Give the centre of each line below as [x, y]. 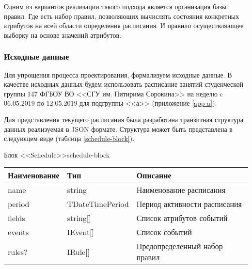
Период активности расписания [189, 204]
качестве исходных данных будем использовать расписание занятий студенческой [124, 84]
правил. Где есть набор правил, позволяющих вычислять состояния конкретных [122, 16]
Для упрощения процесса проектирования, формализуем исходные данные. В [118, 74]
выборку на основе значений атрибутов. [63, 35]
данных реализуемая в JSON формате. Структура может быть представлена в [118, 129]
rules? [18, 252]
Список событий [164, 232]
